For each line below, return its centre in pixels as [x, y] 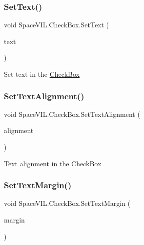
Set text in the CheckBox [42, 74]
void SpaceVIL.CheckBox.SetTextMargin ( [67, 203]
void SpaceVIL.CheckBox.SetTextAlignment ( [72, 114]
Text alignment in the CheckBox [53, 163]
